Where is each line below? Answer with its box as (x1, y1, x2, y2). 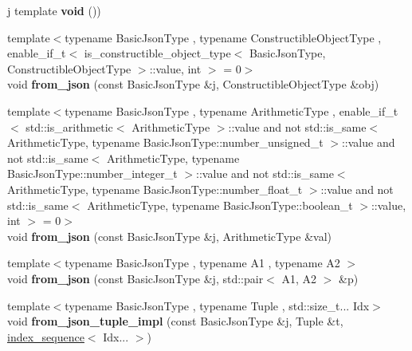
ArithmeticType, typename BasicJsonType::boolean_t (87, 196, 353, 213)
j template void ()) (7, 2, 101, 18)
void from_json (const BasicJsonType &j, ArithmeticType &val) (7, 227, 332, 244)
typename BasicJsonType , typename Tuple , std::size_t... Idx (65, 297, 370, 314)
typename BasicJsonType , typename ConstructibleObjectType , (65, 29, 382, 45)
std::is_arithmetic (26, 118, 113, 135)
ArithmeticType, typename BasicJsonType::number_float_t (7, 180, 303, 197)
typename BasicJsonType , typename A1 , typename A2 (65, 254, 340, 271)
